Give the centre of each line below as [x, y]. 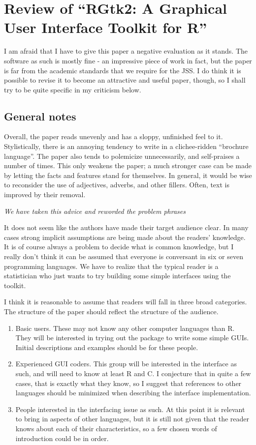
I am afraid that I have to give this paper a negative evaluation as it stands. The [126, 51]
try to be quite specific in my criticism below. [73, 89]
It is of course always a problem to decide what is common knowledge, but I [119, 247]
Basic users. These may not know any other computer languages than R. [125, 328]
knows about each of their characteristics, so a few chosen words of [116, 428]
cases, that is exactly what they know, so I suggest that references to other [128, 383]
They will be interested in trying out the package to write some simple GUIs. [132, 338]
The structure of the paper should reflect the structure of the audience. [111, 311]
